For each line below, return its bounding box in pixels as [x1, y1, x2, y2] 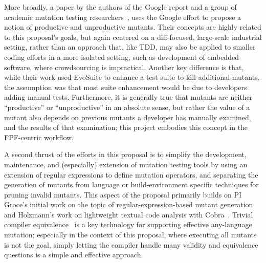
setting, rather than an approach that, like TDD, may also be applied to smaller [4, 41, 256, 52]
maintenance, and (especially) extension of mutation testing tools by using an [4, 159, 248, 169]
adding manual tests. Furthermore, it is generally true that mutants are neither [4, 92, 253, 102]
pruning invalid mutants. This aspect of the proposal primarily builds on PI [4, 189, 241, 200]
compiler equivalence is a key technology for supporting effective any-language [4, 219, 252, 230]
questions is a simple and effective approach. [4, 249, 143, 260]
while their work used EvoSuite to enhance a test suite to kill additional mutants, [4, 72, 260, 82]
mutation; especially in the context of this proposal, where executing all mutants [4, 229, 257, 240]
